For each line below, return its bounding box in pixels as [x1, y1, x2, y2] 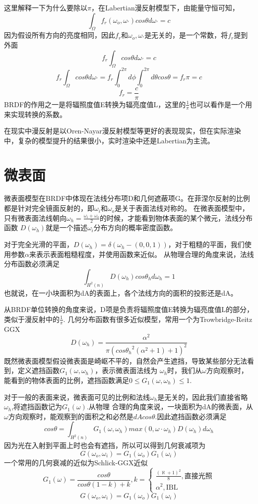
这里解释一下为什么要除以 [4, 2, 87, 12]
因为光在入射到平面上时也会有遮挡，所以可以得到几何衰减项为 [4, 440, 205, 450]
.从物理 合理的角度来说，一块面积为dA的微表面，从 [86, 401, 253, 412]
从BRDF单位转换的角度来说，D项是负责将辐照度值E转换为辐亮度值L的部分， [4, 304, 254, 315]
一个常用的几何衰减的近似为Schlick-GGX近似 [4, 457, 148, 467]
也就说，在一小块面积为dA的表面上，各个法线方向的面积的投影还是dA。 [4, 287, 238, 298]
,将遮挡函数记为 [11, 401, 63, 412]
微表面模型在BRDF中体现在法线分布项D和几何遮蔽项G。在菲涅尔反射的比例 [4, 193, 250, 203]
